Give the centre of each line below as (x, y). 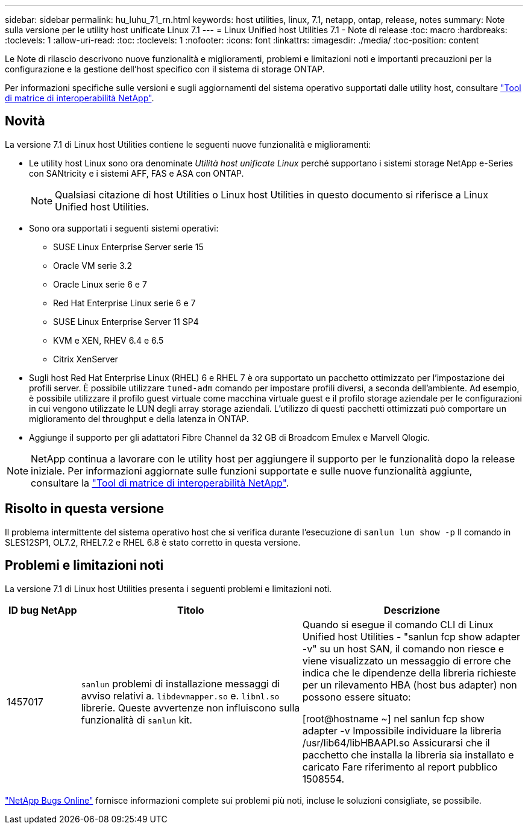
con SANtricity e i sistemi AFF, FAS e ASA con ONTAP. (137, 173)
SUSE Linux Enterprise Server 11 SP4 (126, 321)
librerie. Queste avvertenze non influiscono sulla (190, 708)
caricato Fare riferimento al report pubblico (400, 767)
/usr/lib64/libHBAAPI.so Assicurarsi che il (396, 742)
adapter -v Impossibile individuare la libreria (402, 730)
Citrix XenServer (86, 359)
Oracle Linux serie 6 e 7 (100, 284)
